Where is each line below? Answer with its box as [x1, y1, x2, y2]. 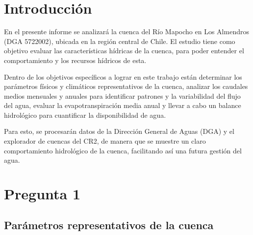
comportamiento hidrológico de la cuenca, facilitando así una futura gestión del [4, 145, 242, 155]
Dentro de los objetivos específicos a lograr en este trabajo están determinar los [4, 71, 242, 82]
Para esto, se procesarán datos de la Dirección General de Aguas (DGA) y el [4, 126, 234, 136]
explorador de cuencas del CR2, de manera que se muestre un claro [4, 136, 206, 146]
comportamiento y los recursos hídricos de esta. [4, 55, 147, 65]
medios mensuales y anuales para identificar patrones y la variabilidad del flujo [4, 90, 241, 101]
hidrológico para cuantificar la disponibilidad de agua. [4, 109, 166, 120]
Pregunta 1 [4, 184, 81, 204]
